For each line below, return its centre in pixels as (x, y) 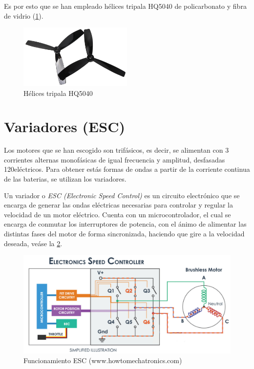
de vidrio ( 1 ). (24, 15)
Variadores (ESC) (64, 127)
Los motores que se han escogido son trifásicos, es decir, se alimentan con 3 (116, 150)
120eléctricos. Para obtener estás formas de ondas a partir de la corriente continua (127, 169)
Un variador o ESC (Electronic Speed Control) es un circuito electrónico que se (122, 195)
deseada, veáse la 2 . (33, 243)
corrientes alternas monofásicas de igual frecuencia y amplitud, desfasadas (115, 159)
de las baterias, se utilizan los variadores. (65, 179)
